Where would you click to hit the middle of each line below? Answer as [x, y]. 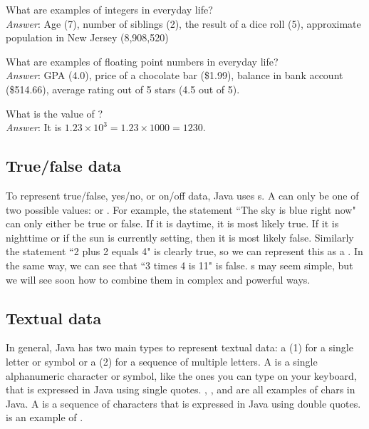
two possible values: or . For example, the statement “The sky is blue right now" [181, 209]
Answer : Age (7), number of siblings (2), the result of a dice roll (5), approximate [183, 23]
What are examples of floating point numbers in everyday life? [142, 61]
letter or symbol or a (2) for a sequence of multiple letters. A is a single [162, 361]
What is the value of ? [54, 113]
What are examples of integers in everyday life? [109, 9]
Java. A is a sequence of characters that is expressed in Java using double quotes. [183, 403]
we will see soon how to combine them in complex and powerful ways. [158, 279]
